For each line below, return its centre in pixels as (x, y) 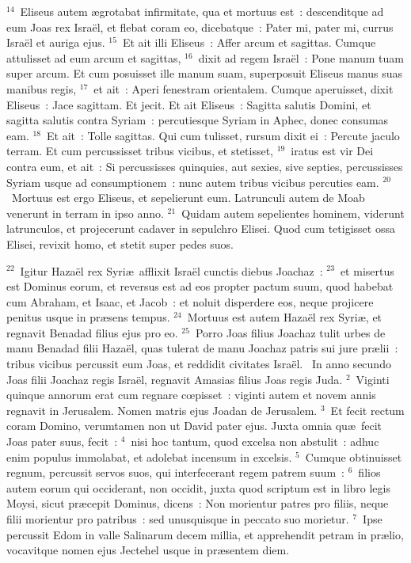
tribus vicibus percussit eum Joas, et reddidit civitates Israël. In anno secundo (199, 364)
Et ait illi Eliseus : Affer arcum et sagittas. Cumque (249, 42)
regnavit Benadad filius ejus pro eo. (92, 332)
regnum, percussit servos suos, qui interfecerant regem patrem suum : (175, 472)
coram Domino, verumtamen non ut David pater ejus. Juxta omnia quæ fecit (194, 426)
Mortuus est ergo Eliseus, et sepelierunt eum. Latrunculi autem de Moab (188, 198)
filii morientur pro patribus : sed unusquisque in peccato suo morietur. (178, 519)
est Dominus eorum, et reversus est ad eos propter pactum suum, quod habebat (200, 286)
